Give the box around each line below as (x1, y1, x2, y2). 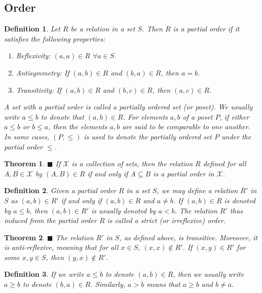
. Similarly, (90, 279, 126, 289)
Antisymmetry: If (16, 67, 69, 78)
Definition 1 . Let (4, 23, 60, 34)
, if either (219, 111, 249, 122)
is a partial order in (153, 168, 214, 178)
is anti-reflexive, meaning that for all (4, 242, 119, 252)
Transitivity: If (16, 84, 62, 95)
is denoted (224, 195, 255, 205)
